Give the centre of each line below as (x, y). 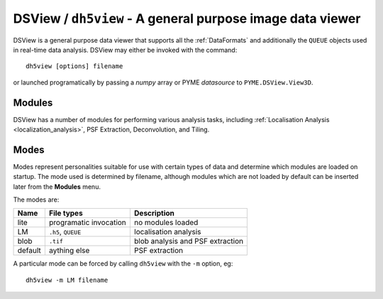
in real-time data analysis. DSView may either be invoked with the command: (125, 50)
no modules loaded (166, 222)
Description (154, 213)
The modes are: (36, 200)
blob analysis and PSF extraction (189, 241)
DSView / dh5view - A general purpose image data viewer (187, 18)
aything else (69, 251)
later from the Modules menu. (57, 186)
